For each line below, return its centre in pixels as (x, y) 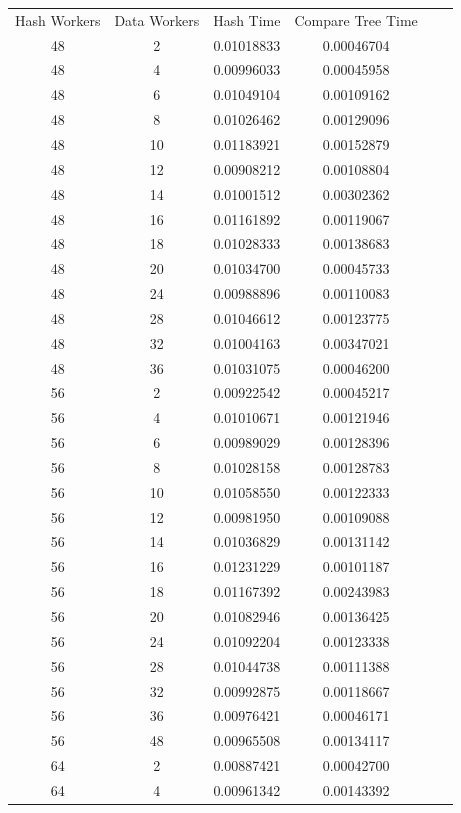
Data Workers (157, 19)
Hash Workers (58, 19)
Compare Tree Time (356, 19)
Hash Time (247, 19)
